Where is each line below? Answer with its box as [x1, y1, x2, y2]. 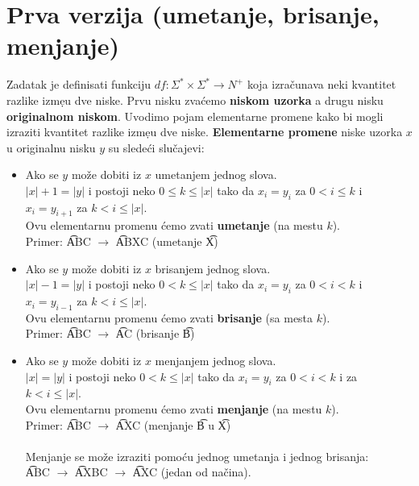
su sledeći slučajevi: [108, 139, 205, 156]
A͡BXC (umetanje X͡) [115, 233, 218, 250]
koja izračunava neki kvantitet [247, 76, 396, 93]
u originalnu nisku [6, 139, 96, 156]
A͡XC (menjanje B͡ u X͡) [115, 416, 231, 433]
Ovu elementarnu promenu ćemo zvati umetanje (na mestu [25, 217, 323, 234]
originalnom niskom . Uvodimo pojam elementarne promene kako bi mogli [6, 107, 384, 124]
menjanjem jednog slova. [155, 352, 276, 369]
